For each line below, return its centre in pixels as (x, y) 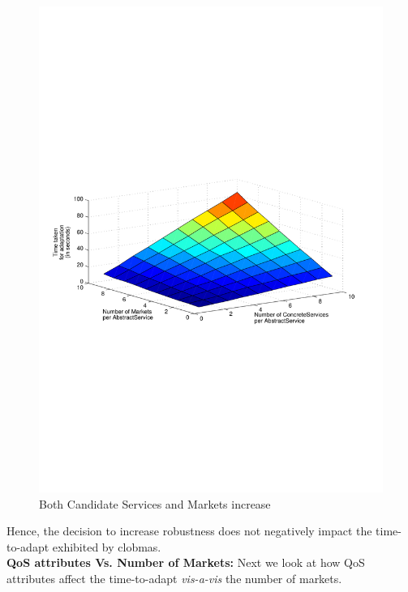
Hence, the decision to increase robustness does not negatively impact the (189, 531)
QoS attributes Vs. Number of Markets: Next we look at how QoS (186, 562)
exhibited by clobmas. (107, 546)
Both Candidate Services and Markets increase (155, 503)
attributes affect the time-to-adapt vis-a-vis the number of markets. (174, 578)
